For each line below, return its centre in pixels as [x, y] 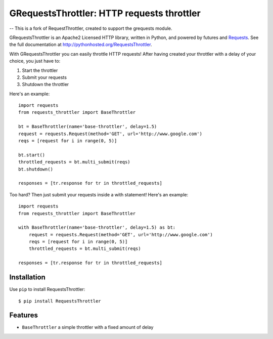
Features [24, 315]
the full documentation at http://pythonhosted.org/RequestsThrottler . [81, 45]
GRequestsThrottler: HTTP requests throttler [105, 13]
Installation [27, 278]
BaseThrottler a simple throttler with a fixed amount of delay [88, 327]
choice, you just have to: [35, 61]
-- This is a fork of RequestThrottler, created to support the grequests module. [91, 28]
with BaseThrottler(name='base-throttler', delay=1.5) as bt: [97, 227]
